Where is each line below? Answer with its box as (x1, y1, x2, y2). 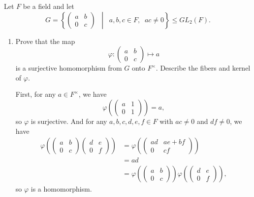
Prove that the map (15, 36, 75, 46)
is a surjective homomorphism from (15, 63, 122, 73)
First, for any (15, 89, 56, 99)
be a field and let (23, 1, 74, 11)
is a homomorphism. (31, 184, 92, 194)
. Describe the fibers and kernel (156, 63, 251, 73)
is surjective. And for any (31, 116, 107, 126)
